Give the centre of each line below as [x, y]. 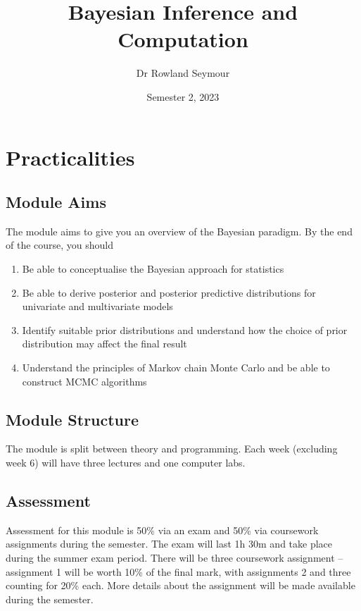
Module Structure [72, 419]
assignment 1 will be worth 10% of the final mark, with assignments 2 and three [178, 571]
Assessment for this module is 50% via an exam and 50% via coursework [162, 530]
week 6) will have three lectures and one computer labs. [126, 463]
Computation [183, 39]
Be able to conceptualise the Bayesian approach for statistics [153, 269]
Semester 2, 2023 [183, 96]
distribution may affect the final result [104, 344]
